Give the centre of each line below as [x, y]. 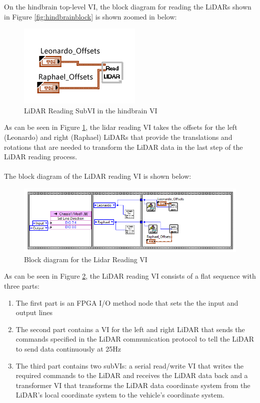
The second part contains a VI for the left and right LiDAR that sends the [130, 329]
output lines [34, 312]
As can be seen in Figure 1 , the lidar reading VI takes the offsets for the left [121, 127]
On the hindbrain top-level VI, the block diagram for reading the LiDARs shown [128, 6]
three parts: [22, 286]
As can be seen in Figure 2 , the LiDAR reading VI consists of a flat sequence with [130, 276]
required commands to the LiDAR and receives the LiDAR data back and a [132, 375]
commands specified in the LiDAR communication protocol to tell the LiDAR [135, 339]
